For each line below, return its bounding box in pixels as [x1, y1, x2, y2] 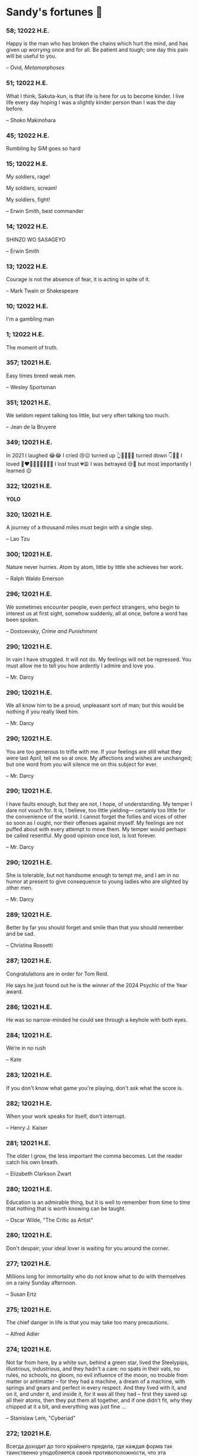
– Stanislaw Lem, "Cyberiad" [6, 1414, 76, 1422]
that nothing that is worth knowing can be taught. [6, 1204, 126, 1212]
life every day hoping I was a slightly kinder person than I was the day [6, 98, 176, 106]
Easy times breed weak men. [6, 372, 77, 379]
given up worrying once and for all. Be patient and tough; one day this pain [6, 46, 188, 53]
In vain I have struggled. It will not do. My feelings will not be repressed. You [6, 656, 192, 663]
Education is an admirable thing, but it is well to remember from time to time [6, 1199, 190, 1206]
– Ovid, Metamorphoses [6, 64, 65, 71]
